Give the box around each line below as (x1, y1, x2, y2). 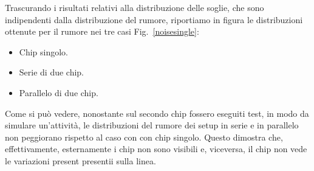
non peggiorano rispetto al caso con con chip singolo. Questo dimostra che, (5, 130, 283, 143)
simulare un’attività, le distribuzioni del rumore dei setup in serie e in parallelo (5, 119, 299, 131)
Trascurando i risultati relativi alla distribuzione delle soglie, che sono (5, 1, 264, 13)
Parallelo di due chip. (19, 86, 98, 99)
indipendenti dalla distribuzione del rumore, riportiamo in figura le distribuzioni (5, 13, 303, 26)
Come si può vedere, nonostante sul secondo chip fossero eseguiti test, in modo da (5, 106, 309, 119)
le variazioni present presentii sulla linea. (5, 154, 156, 167)
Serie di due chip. (19, 66, 84, 79)
